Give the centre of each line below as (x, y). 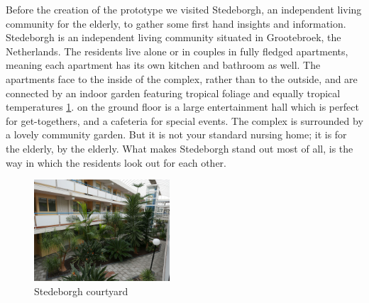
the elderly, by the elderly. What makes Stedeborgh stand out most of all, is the (180, 148)
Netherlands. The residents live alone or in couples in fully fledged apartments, (177, 51)
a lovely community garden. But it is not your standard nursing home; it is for (176, 134)
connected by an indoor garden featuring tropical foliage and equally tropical (173, 93)
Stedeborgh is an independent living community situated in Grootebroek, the (174, 37)
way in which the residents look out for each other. (116, 162)
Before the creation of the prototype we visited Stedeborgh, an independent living (184, 9)
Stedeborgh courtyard (81, 291)
